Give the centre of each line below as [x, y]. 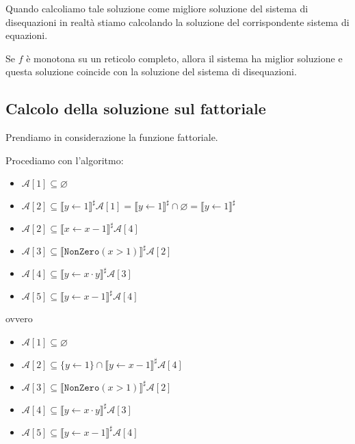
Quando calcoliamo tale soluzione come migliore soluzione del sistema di [157, 8]
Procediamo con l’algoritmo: [65, 160]
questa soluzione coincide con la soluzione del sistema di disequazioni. [151, 71]
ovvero [19, 318]
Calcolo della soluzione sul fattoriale [136, 108]
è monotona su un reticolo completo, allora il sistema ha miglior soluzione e [184, 58]
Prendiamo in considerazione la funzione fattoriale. [112, 137]
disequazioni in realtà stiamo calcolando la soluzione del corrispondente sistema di [177, 22]
